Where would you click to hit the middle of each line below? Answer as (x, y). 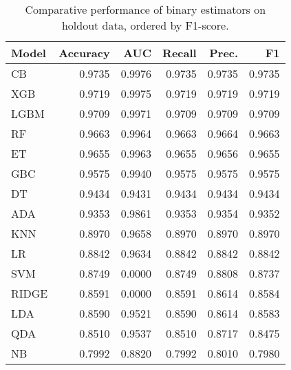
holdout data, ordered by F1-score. (145, 25)
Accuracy (84, 53)
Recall (180, 53)
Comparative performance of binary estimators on (145, 9)
